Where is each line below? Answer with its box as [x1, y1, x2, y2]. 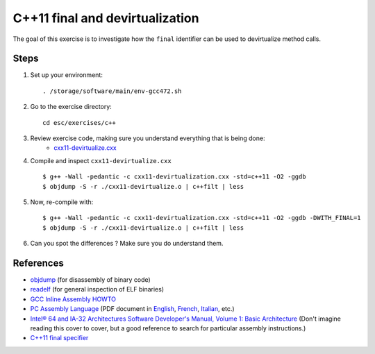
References [12, 257, 64, 269]
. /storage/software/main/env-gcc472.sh [42, 87, 182, 95]
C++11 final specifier [30, 334, 89, 342]
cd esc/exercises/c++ [42, 119, 116, 126]
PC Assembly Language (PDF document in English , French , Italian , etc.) [30, 305, 235, 313]
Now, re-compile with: [30, 198, 94, 206]
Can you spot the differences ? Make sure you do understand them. [30, 239, 224, 248]
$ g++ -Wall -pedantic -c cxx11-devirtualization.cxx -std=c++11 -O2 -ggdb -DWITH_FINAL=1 [42, 214, 361, 222]
